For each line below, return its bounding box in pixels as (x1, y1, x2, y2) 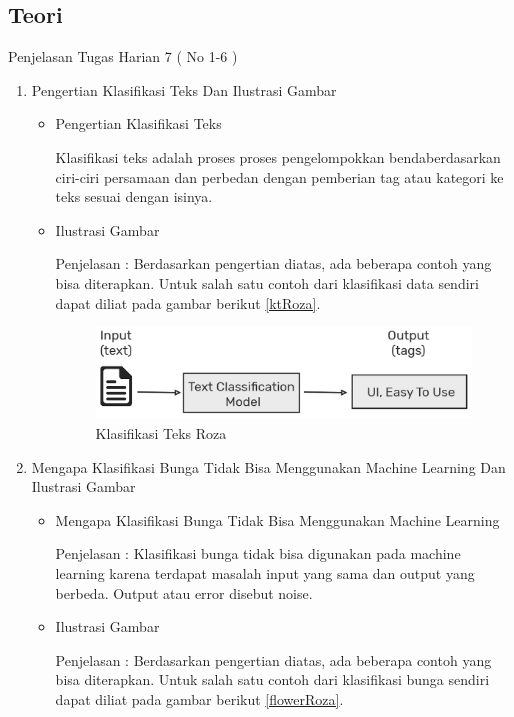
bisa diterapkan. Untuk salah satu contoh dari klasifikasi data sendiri (55, 272, 479, 293)
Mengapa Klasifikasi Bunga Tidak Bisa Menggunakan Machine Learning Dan (31, 456, 506, 477)
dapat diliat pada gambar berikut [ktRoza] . (55, 292, 321, 313)
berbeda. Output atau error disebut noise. (55, 582, 313, 603)
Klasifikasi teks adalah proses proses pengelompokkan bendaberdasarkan (55, 146, 501, 167)
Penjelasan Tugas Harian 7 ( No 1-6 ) (8, 46, 238, 67)
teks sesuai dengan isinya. (55, 186, 213, 207)
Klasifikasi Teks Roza (95, 422, 227, 443)
